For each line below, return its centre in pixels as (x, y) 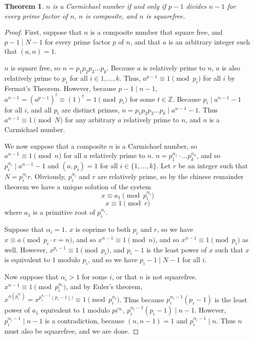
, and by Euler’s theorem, (104, 286)
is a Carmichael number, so (156, 146)
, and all (39, 109)
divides (196, 6)
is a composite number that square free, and (156, 32)
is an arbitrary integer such (209, 41)
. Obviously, (48, 176)
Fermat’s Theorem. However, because (60, 88)
